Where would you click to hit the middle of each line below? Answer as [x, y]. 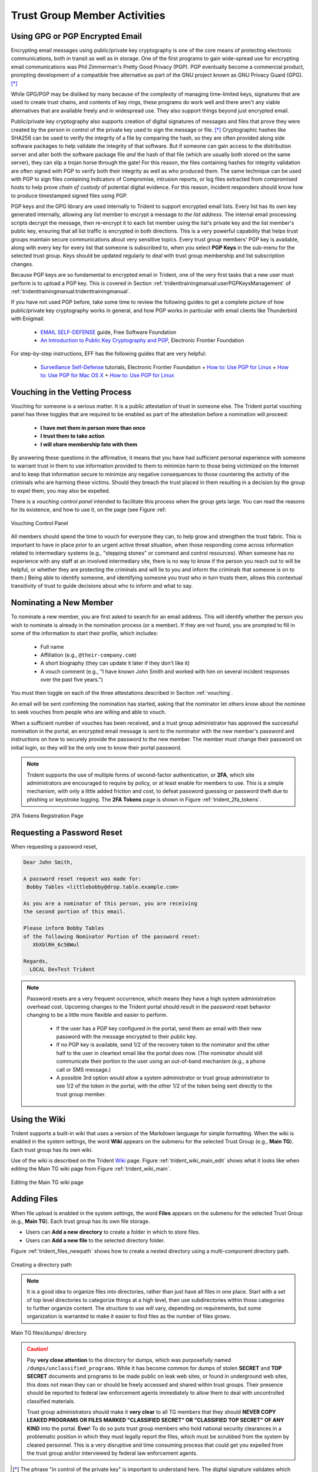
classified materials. [51, 1401]
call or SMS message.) [84, 1069]
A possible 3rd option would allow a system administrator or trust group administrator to [163, 1078]
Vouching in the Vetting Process [71, 392]
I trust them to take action [72, 436]
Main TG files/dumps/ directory [49, 1332]
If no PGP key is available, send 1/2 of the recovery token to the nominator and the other [163, 1045]
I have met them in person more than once [93, 427]
